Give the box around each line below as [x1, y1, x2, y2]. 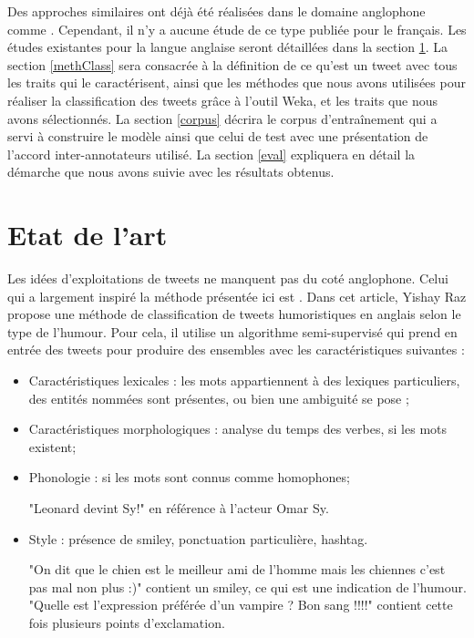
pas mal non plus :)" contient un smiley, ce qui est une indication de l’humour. [28, 577, 467, 596]
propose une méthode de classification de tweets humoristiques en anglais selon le [7, 304, 461, 324]
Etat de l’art [7, 216, 168, 253]
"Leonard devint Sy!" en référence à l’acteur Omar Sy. [28, 499, 329, 517]
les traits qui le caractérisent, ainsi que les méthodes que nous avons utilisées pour [7, 73, 466, 92]
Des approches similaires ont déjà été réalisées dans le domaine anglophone [7, 2, 426, 20]
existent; [28, 437, 77, 456]
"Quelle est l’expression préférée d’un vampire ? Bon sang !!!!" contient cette [28, 595, 453, 614]
